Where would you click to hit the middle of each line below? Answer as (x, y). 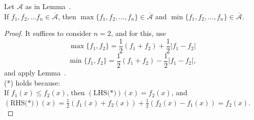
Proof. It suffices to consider (48, 33)
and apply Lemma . (35, 72)
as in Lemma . (48, 6)
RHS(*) (22, 103)
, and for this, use (138, 33)
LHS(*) (105, 93)
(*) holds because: (32, 82)
